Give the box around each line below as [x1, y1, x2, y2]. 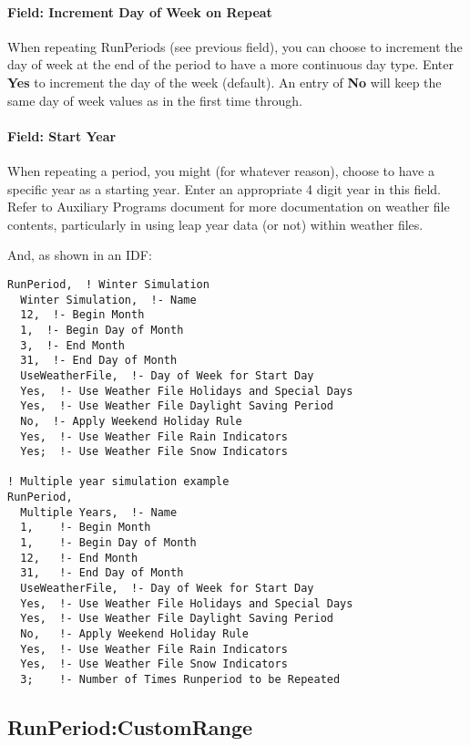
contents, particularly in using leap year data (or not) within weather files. [7, 214, 424, 233]
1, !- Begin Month [20, 521, 151, 534]
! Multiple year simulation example [7, 475, 230, 489]
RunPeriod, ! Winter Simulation [7, 277, 209, 291]
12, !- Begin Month [20, 308, 145, 322]
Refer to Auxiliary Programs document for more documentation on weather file [7, 197, 450, 216]
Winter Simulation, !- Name [20, 293, 197, 306]
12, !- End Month [20, 551, 138, 565]
